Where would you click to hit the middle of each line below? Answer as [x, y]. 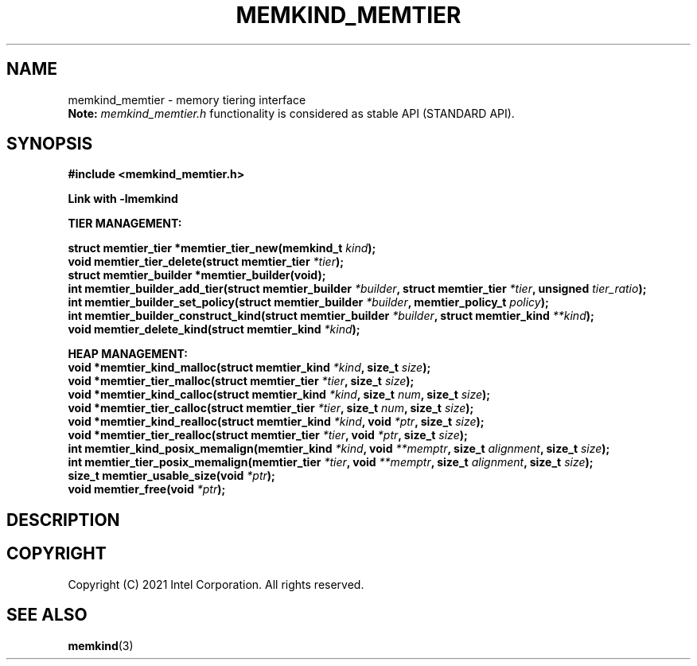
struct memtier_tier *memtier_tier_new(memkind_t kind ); [222, 248]
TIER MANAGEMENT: [125, 224]
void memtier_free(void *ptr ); [147, 489]
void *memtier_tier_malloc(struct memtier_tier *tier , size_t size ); [241, 381]
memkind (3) [101, 645]
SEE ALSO [47, 615]
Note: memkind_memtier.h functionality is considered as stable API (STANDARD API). [291, 113]
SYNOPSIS [50, 144]
